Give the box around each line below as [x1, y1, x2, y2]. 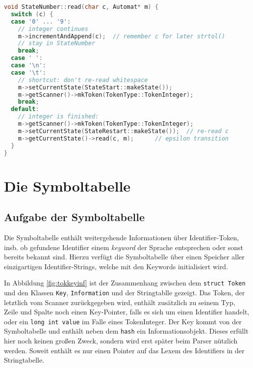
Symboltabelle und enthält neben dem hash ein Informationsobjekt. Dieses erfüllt [4, 326, 249, 336]
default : [11, 106, 39, 113]
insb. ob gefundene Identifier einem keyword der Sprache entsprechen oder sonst [4, 242, 244, 252]
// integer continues [18, 25, 88, 32]
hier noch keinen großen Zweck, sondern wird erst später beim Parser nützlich [4, 336, 238, 346]
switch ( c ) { [11, 10, 53, 18]
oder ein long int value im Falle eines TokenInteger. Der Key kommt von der [4, 316, 242, 326]
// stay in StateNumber [18, 40, 96, 47]
